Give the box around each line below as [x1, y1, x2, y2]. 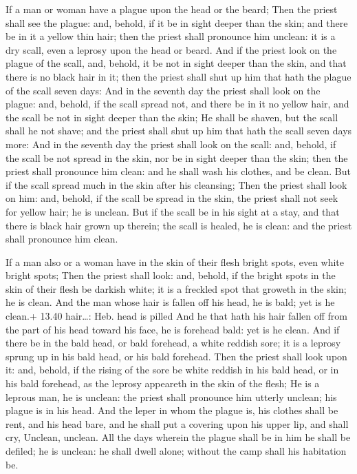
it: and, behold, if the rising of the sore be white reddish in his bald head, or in [6, 362, 339, 377]
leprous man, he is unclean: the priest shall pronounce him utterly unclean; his [6, 389, 337, 404]
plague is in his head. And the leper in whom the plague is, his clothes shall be [6, 403, 338, 418]
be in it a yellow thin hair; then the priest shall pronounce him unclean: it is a [6, 29, 336, 43]
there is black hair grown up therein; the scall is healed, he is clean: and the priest [6, 218, 352, 232]
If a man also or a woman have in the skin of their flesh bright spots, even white [6, 254, 345, 269]
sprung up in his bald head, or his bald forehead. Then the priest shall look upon [6, 349, 347, 363]
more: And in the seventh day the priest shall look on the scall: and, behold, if [6, 136, 336, 151]
